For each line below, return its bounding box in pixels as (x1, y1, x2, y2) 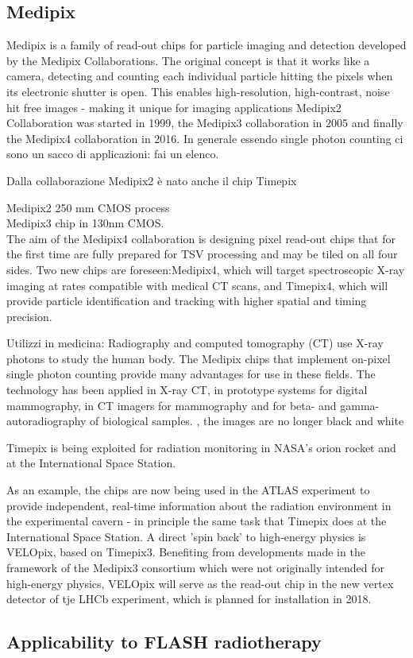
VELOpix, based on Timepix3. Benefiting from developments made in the (6, 544, 365, 560)
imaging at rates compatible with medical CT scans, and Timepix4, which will (6, 277, 388, 293)
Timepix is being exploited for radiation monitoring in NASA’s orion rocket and (6, 439, 396, 455)
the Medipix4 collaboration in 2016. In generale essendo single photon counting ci (6, 130, 403, 146)
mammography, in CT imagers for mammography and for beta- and (6, 397, 337, 413)
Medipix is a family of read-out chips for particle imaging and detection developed (6, 37, 407, 53)
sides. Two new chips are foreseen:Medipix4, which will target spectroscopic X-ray (6, 261, 405, 277)
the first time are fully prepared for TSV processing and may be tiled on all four (6, 246, 398, 262)
